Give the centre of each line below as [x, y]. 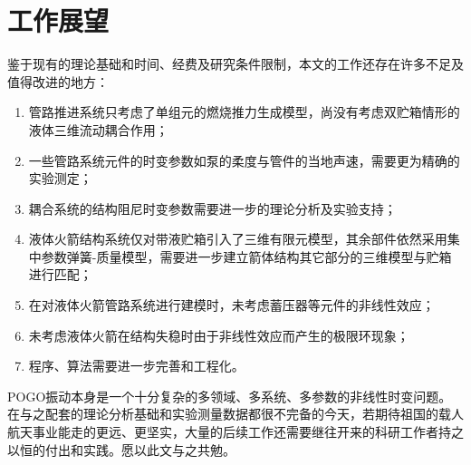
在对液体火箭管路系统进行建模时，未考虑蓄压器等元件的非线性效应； [231, 305]
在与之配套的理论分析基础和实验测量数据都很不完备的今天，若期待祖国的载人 [235, 414]
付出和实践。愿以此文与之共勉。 [140, 449]
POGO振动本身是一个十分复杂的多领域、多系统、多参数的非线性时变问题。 [230, 396]
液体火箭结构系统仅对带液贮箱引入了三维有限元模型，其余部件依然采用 [238, 239]
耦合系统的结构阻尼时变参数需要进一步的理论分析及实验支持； [212, 208]
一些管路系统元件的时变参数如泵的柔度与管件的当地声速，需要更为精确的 [244, 160]
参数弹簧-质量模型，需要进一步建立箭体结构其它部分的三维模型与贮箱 [246, 256]
